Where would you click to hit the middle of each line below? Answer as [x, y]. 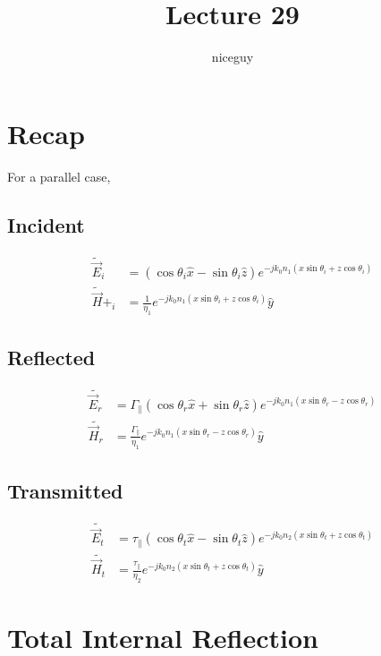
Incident [46, 224]
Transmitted [65, 490]
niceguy [233, 57]
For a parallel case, [59, 176]
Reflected [51, 357]
